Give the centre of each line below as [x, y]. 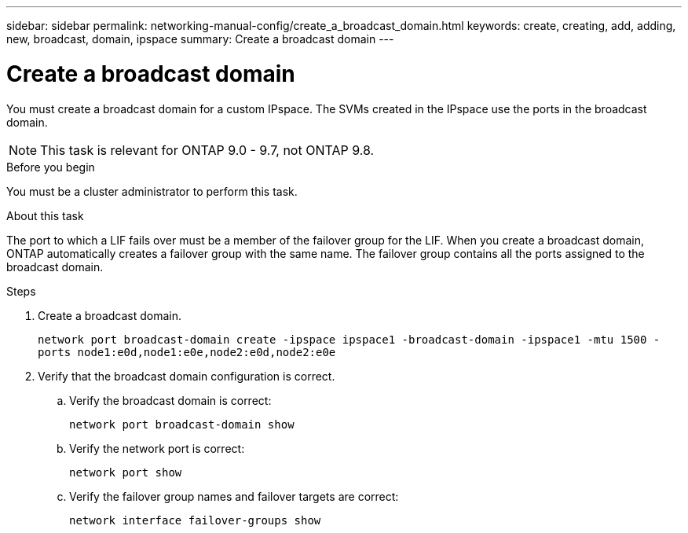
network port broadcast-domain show [182, 424]
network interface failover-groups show [195, 520]
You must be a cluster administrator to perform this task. [152, 191]
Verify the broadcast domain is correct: [170, 400]
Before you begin [51, 167]
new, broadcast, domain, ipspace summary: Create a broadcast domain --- [200, 39]
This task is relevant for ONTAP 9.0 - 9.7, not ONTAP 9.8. [207, 150]
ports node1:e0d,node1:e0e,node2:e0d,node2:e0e [187, 352]
